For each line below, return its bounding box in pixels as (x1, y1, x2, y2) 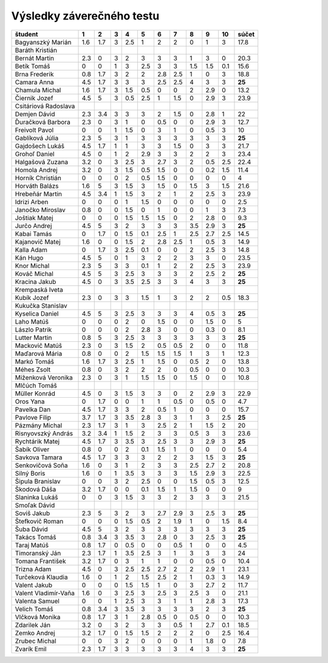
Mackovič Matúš (15, 341, 63, 350)
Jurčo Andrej (15, 221, 52, 230)
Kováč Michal (15, 269, 54, 278)
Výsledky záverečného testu (11, 9, 160, 23)
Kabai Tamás (15, 229, 52, 238)
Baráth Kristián (15, 46, 58, 54)
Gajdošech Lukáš (15, 142, 65, 150)
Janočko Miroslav (15, 206, 66, 214)
